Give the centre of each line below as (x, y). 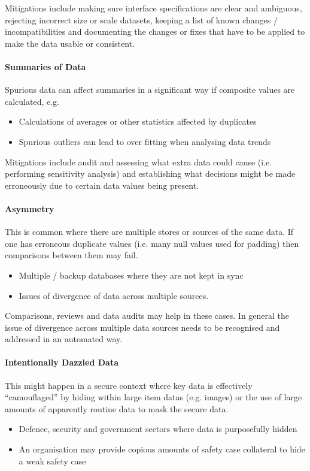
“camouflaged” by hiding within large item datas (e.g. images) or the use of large (154, 397)
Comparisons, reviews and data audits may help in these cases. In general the (147, 315)
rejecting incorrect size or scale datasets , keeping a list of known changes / (141, 19)
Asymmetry (30, 208)
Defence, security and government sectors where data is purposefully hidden (158, 429)
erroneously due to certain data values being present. (102, 185)
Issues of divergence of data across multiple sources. (114, 295)
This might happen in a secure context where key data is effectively (129, 385)
